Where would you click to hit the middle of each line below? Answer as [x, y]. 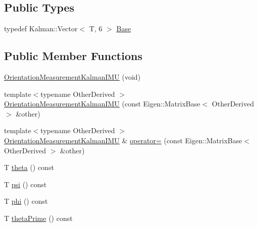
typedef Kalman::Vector [41, 29]
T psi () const [25, 184]
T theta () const [29, 167]
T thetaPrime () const [38, 218]
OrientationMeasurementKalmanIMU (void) [72, 77]
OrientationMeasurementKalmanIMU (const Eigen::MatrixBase [102, 104]
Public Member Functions [73, 56]
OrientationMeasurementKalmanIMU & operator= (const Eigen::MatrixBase [123, 140]
